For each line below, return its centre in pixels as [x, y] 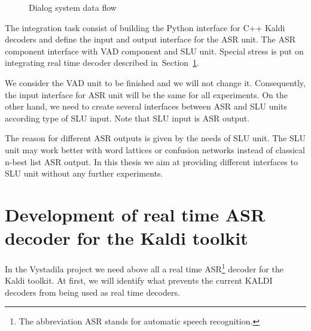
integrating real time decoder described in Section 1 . [102, 63]
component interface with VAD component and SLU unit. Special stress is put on [154, 51]
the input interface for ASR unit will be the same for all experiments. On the [147, 94]
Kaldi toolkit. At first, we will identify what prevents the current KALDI [139, 280]
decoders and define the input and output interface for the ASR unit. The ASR [150, 39]
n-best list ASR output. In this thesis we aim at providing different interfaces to [151, 161]
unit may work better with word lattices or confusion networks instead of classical [155, 149]
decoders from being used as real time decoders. [92, 292]
